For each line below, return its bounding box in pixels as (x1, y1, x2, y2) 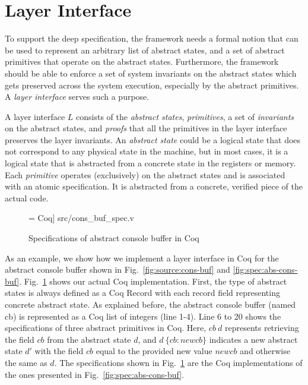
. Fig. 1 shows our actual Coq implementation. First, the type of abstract (19, 274, 287, 287)
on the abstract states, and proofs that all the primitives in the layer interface (5, 122, 287, 134)
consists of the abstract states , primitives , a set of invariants (76, 110, 294, 122)
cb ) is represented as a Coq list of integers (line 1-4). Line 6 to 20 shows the (5, 310, 281, 322)
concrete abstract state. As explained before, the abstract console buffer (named (5, 298, 296, 310)
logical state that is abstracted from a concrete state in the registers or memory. (5, 157, 296, 169)
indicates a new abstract (209, 333, 298, 345)
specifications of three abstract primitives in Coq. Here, (5, 321, 207, 334)
